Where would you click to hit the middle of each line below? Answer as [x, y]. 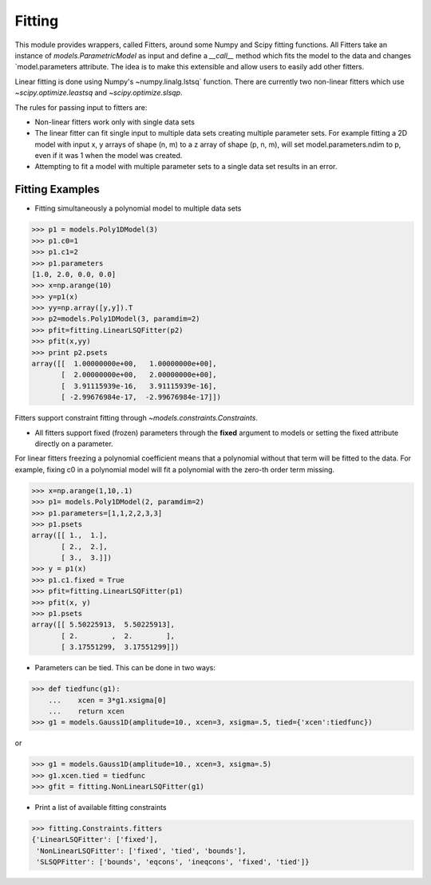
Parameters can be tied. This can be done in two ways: [125, 668]
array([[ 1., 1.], [69, 535]
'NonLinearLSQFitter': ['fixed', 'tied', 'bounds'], [141, 851]
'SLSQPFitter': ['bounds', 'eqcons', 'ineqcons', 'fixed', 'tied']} [173, 862]
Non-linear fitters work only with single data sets [115, 122]
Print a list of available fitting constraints [101, 808]
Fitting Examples [57, 190]
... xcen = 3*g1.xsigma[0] [107, 700]
